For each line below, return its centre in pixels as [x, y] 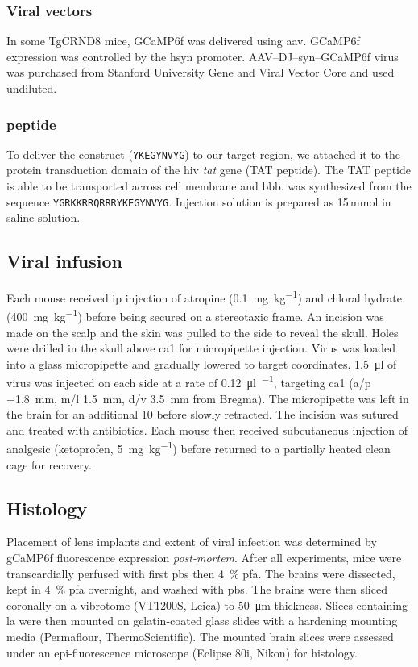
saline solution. [43, 217]
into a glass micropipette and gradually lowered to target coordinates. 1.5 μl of [202, 363]
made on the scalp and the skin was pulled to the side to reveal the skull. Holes [203, 332]
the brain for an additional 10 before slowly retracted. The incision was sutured [203, 414]
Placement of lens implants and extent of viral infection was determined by [192, 542]
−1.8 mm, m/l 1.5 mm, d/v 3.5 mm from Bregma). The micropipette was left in [208, 398]
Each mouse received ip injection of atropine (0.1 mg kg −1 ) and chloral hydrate [204, 296]
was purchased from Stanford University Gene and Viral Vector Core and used [201, 72]
